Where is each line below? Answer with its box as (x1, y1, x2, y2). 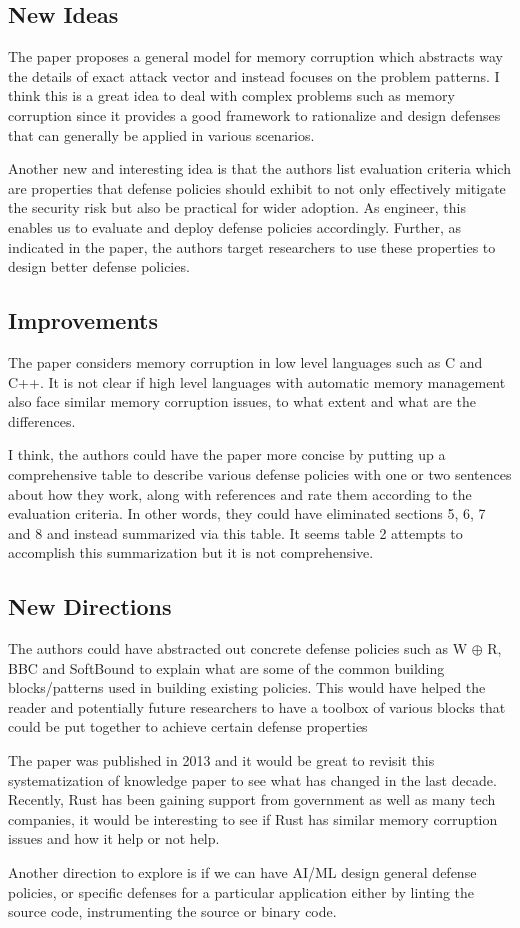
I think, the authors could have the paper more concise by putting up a (8, 444, 446, 465)
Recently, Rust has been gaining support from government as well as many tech (8, 789, 496, 810)
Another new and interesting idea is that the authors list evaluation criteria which (8, 158, 511, 179)
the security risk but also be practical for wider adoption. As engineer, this (8, 197, 466, 218)
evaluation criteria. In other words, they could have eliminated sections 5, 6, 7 (8, 503, 486, 524)
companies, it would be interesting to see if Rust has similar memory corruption (8, 808, 498, 829)
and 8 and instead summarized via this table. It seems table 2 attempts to (8, 522, 463, 543)
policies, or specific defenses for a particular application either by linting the (8, 881, 475, 902)
